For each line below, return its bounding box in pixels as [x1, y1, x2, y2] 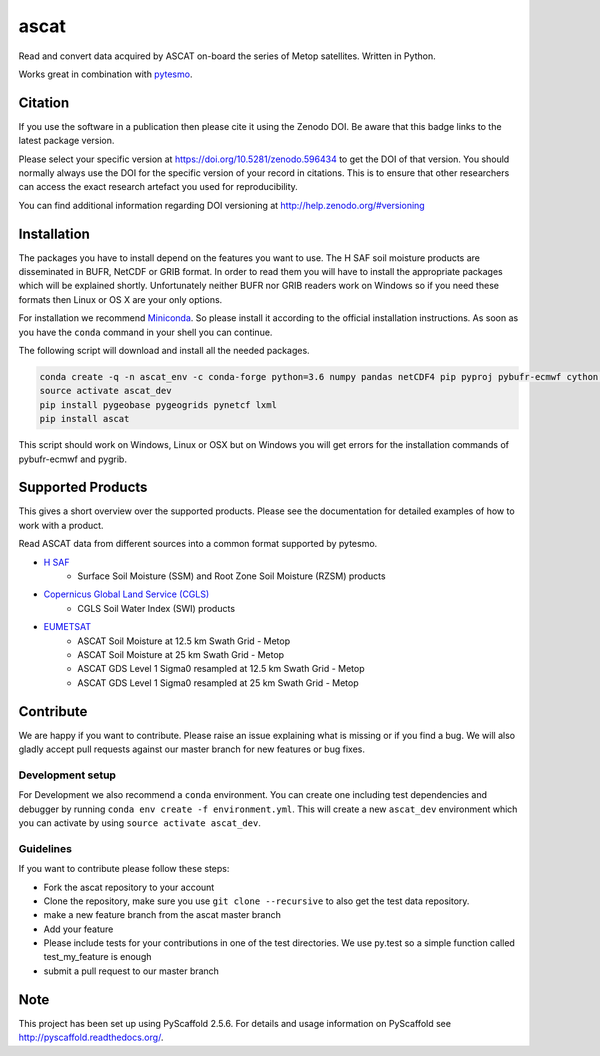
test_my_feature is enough [43, 951, 152, 963]
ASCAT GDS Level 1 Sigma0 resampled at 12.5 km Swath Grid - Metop [77, 663, 365, 675]
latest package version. [18, 135, 115, 147]
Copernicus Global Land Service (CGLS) [43, 588, 210, 600]
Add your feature [43, 923, 114, 935]
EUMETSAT [43, 621, 92, 633]
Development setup [18, 768, 117, 782]
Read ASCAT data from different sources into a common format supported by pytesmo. [18, 538, 378, 550]
